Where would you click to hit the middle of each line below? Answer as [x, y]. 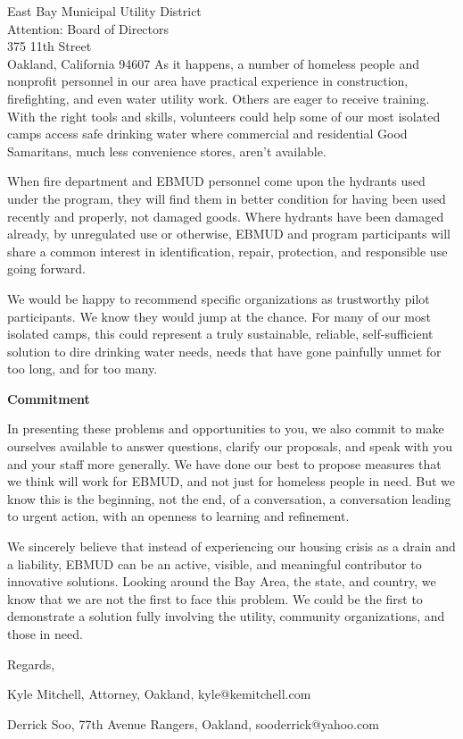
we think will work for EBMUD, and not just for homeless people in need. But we [231, 481]
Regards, [31, 663]
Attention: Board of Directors [88, 28]
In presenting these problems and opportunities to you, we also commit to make [226, 428]
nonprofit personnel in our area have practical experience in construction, [208, 81]
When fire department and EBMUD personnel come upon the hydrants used [216, 181]
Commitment [49, 398]
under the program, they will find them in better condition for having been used [227, 198]
